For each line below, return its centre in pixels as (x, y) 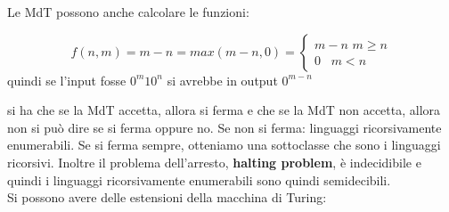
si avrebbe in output (222, 80)
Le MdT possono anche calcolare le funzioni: (128, 12)
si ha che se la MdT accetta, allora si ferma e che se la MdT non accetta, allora (224, 110)
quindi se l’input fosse (67, 80)
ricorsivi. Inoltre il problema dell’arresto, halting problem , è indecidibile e (214, 162)
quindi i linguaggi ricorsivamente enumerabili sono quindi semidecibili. (199, 179)
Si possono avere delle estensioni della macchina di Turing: (167, 197)
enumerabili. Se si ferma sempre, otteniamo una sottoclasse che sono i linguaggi (224, 145)
